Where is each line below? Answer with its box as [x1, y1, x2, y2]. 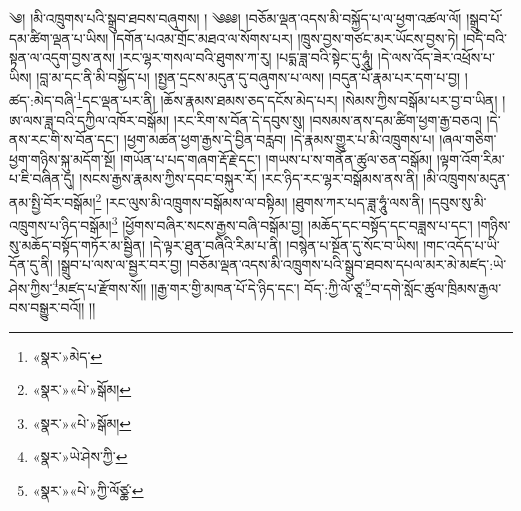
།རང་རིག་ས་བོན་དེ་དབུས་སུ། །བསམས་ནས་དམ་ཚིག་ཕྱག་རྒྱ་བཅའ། [173, 109, 482, 130]
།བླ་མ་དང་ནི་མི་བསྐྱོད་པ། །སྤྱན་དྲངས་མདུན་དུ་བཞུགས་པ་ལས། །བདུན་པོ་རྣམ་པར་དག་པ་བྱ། [36, 66, 461, 87]
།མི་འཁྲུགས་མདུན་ [423, 168, 510, 189]
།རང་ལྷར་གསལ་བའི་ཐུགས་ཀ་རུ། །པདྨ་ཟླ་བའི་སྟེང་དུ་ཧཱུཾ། [119, 47, 374, 68]
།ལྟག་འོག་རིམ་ [436, 148, 505, 169]
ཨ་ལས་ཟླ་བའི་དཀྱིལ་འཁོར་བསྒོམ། [9, 109, 170, 130]
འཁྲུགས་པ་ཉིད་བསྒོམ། [9, 214, 112, 235]
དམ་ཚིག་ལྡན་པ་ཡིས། [9, 27, 109, 48]
